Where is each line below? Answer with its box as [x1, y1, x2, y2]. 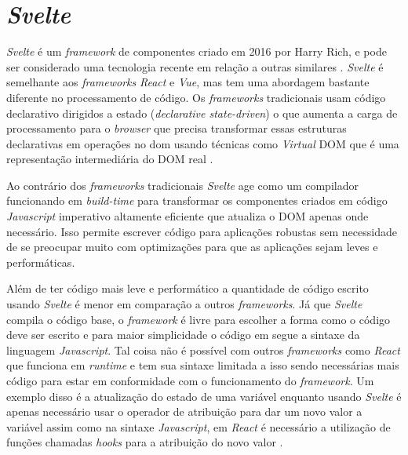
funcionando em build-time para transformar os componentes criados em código [6, 192, 388, 209]
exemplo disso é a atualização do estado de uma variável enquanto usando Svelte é [6, 388, 402, 404]
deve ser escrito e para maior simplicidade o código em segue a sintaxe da [6, 326, 360, 343]
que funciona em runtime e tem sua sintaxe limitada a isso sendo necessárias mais [6, 357, 399, 373]
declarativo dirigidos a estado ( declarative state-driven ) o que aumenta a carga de [6, 104, 398, 121]
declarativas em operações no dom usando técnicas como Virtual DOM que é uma [6, 135, 399, 151]
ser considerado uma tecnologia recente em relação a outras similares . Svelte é [6, 58, 384, 75]
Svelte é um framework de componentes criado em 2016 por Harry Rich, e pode [6, 43, 387, 60]
